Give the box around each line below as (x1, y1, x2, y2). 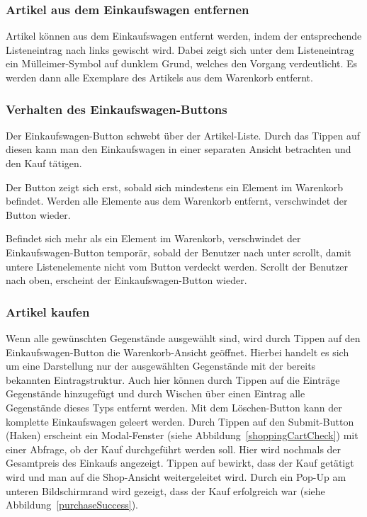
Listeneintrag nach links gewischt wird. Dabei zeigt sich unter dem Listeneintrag (6, 42, 354, 57)
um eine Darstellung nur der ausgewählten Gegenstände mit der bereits (6, 358, 316, 373)
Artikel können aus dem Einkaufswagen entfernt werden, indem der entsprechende (6, 28, 362, 43)
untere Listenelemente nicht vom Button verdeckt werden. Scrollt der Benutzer (6, 258, 349, 273)
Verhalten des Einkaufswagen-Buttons (6, 100, 227, 118)
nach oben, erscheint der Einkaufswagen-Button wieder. (6, 273, 247, 288)
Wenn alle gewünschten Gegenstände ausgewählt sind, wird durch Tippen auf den (6, 330, 361, 345)
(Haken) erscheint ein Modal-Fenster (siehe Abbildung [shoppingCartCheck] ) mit (6, 428, 358, 443)
